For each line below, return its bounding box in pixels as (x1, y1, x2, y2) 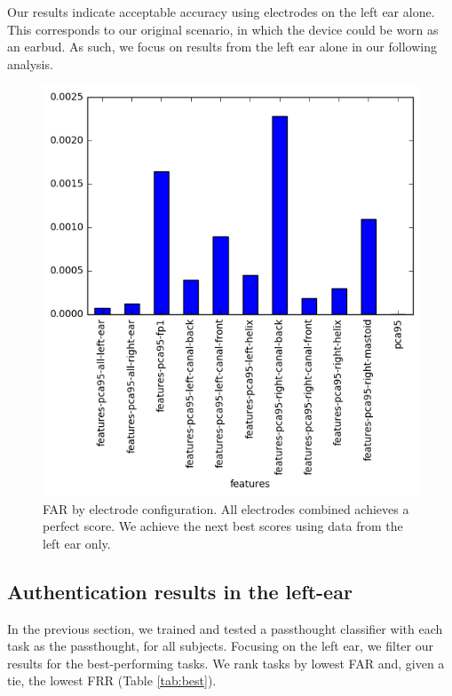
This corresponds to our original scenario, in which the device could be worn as (7, 20, 439, 38)
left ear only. (43, 534, 111, 552)
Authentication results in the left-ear (7, 577, 353, 605)
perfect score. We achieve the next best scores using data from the (43, 517, 403, 535)
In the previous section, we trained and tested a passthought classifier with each (7, 619, 443, 637)
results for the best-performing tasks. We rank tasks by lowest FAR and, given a (7, 653, 445, 672)
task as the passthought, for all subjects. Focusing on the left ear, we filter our (7, 637, 434, 655)
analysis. (7, 54, 53, 73)
